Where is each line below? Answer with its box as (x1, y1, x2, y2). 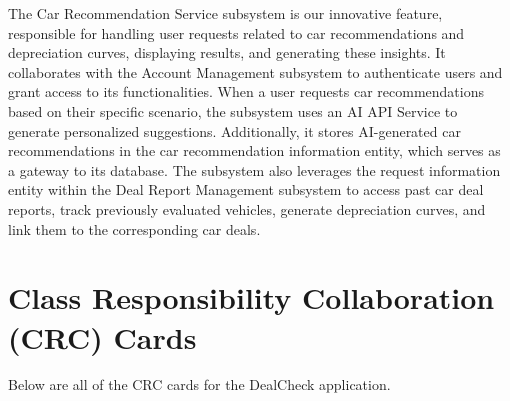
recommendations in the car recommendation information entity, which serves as (8, 140, 501, 161)
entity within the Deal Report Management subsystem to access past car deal (8, 179, 484, 200)
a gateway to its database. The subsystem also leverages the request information (8, 159, 501, 180)
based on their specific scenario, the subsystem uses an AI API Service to (8, 100, 458, 121)
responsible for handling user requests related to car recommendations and (8, 22, 465, 43)
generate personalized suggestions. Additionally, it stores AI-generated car (8, 120, 461, 141)
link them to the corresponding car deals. (8, 218, 261, 239)
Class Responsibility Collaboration (8, 277, 495, 318)
